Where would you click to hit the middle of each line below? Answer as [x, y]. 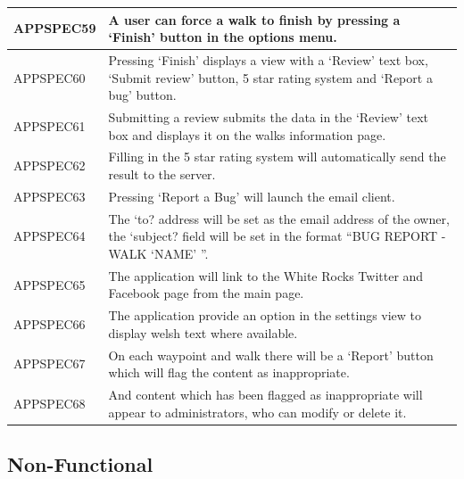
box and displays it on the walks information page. [247, 134]
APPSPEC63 [50, 196]
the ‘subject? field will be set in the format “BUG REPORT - [277, 236]
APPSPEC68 [50, 403]
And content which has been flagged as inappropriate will [265, 395]
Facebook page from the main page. [206, 293]
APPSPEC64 [50, 236]
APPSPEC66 [50, 323]
